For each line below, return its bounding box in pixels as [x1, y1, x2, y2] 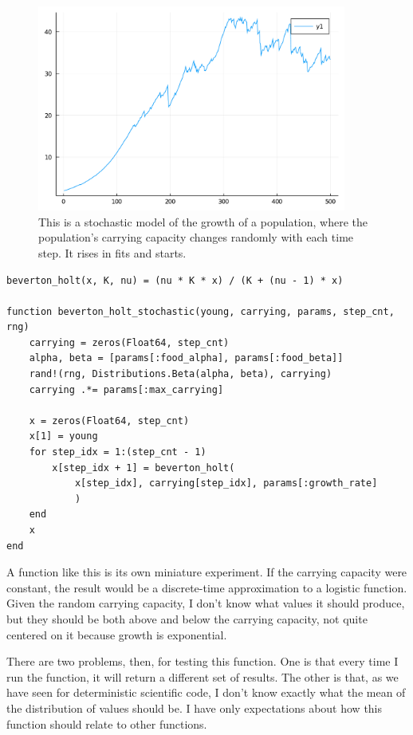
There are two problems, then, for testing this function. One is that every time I [6, 653, 399, 670]
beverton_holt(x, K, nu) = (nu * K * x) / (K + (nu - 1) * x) [6, 274, 344, 286]
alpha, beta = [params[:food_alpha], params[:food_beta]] [29, 352, 344, 364]
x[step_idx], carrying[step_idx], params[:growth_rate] [74, 478, 378, 489]
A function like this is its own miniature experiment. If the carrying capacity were [6, 564, 407, 580]
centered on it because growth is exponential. [6, 626, 227, 643]
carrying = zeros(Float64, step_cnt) [29, 336, 230, 348]
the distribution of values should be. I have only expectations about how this [6, 699, 383, 716]
